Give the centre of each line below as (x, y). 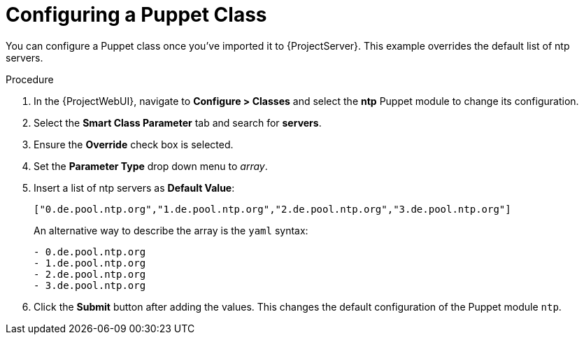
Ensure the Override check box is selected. (134, 144)
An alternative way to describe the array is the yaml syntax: (171, 230)
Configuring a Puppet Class (136, 15)
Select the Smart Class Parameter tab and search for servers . (178, 122)
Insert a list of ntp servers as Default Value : (134, 187)
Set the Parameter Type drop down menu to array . (151, 166)
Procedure (30, 79)
